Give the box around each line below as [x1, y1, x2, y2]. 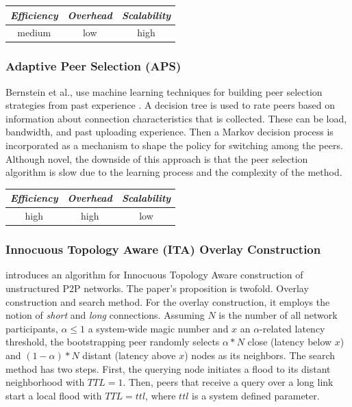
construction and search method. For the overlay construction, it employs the [5, 294, 330, 308]
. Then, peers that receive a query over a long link [123, 375, 334, 389]
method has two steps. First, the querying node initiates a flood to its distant [5, 361, 331, 376]
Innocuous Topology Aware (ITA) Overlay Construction [5, 241, 321, 258]
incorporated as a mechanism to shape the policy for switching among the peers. [5, 138, 343, 153]
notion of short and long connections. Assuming [5, 308, 205, 322]
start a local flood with [5, 388, 102, 402]
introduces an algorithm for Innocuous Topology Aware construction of [5, 267, 303, 282]
